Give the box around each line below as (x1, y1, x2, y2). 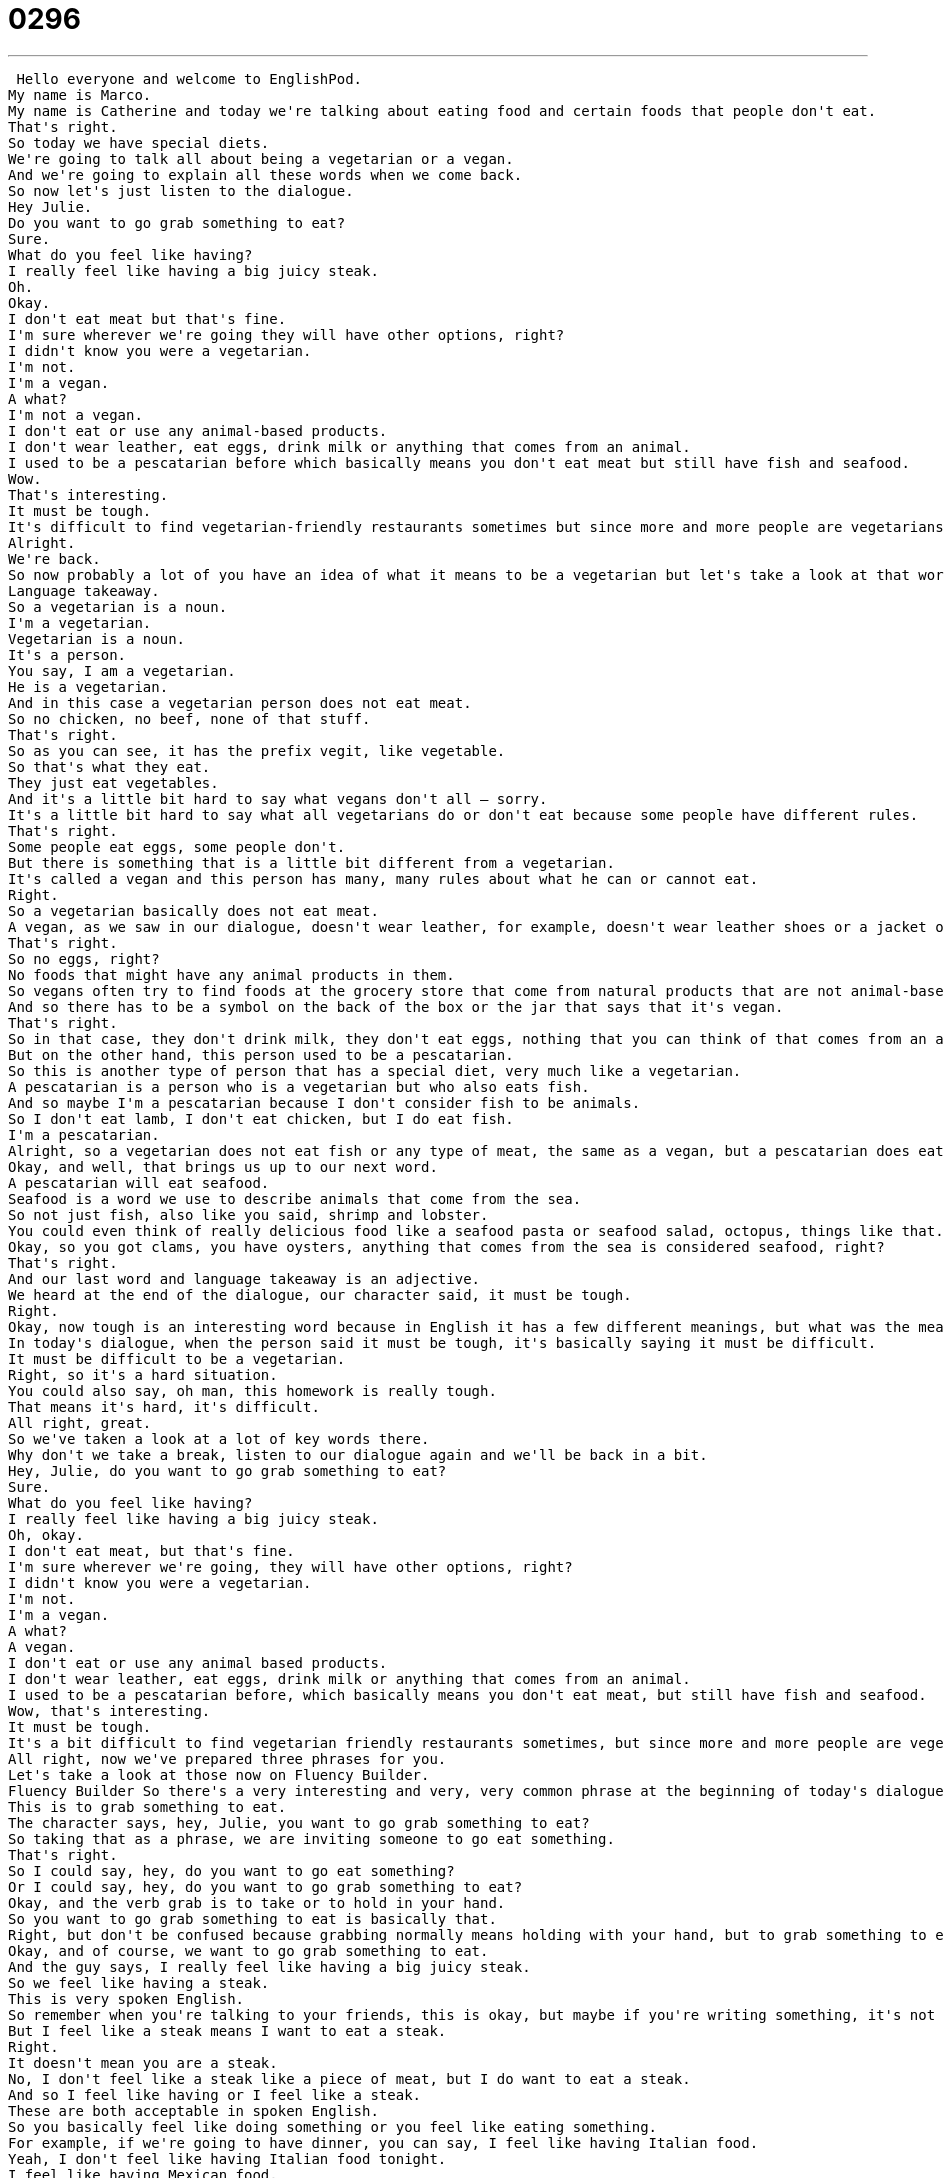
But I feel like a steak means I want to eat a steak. (8, 2022, 447, 2039)
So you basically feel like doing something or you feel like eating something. (8, 2118, 658, 2135)
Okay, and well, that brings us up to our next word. (8, 1158, 438, 1175)
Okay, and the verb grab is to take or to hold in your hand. (8, 1894, 506, 1911)
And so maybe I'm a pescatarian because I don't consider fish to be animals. (8, 1094, 641, 1111)
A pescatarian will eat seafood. (8, 1174, 270, 1191)
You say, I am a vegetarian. (8, 662, 236, 679)
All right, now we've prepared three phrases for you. (8, 1750, 447, 1767)
